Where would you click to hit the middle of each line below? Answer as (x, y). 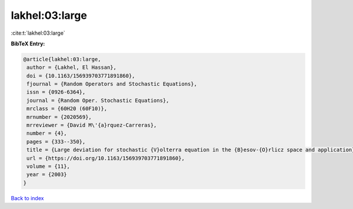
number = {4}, (47, 133)
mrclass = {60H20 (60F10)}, (67, 109)
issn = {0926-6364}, (56, 92)
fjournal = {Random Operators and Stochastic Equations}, (112, 84)
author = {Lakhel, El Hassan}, (72, 67)
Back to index (27, 198)
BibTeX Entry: (28, 44)
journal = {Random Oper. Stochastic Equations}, (98, 100)
